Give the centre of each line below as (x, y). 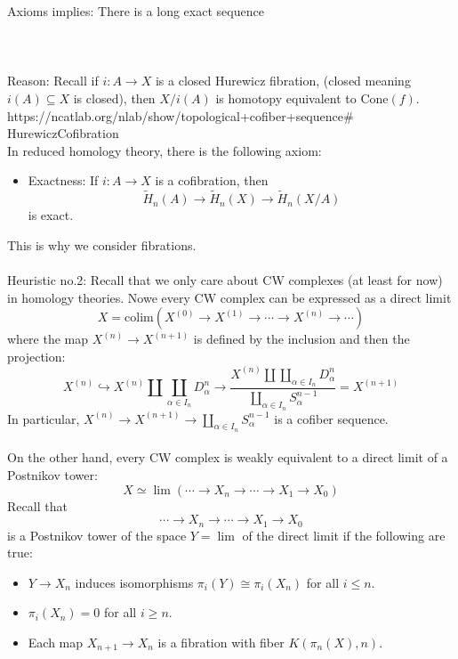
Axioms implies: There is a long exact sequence (136, 11)
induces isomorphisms (134, 582)
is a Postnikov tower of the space (97, 535)
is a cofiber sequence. (331, 418)
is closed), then (114, 98)
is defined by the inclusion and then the (301, 339)
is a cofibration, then (212, 180)
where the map (48, 339)
